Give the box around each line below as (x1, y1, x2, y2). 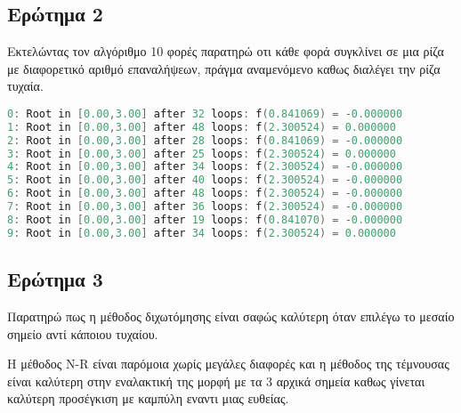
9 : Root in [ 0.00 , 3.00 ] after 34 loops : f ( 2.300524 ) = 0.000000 (7, 226, 396, 239)
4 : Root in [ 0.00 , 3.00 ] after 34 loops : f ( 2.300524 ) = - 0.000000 (7, 160, 403, 174)
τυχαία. (7, 77, 44, 95)
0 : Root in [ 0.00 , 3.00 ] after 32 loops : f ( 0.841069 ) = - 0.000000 (7, 107, 403, 120)
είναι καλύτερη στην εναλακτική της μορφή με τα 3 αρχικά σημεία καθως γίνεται (7, 371, 425, 390)
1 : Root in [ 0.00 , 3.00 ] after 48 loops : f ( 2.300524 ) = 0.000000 (7, 120, 396, 134)
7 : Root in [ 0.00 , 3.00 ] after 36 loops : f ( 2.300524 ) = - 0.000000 (7, 200, 403, 214)
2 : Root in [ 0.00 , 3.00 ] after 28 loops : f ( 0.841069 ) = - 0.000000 (7, 134, 403, 147)
